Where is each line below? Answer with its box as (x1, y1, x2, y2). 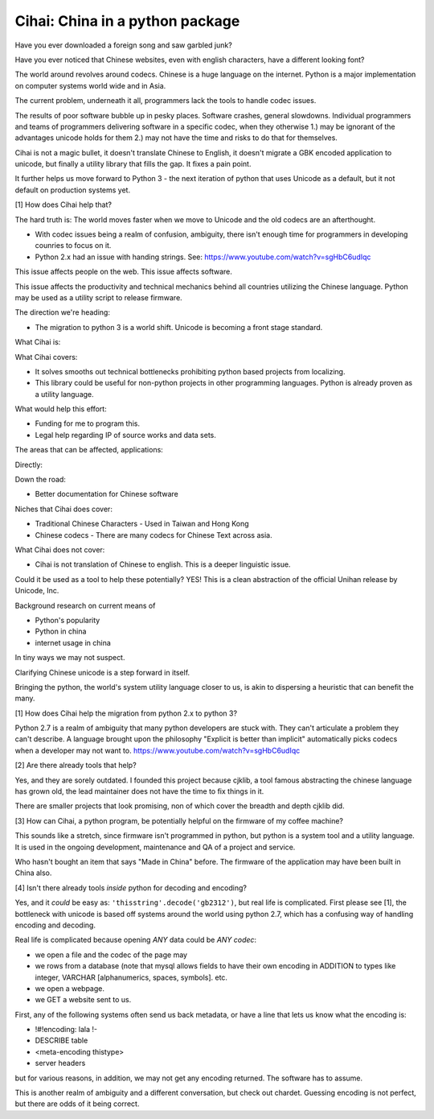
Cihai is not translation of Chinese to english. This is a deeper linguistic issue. (35, 559, 291, 569)
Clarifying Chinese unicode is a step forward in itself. (14, 667, 190, 677)
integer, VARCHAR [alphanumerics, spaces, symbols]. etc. (35, 972, 228, 982)
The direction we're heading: (14, 308, 110, 317)
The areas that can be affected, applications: (14, 445, 164, 455)
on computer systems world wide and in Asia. (14, 81, 166, 90)
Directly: (14, 460, 43, 469)
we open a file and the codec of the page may (35, 950, 188, 960)
